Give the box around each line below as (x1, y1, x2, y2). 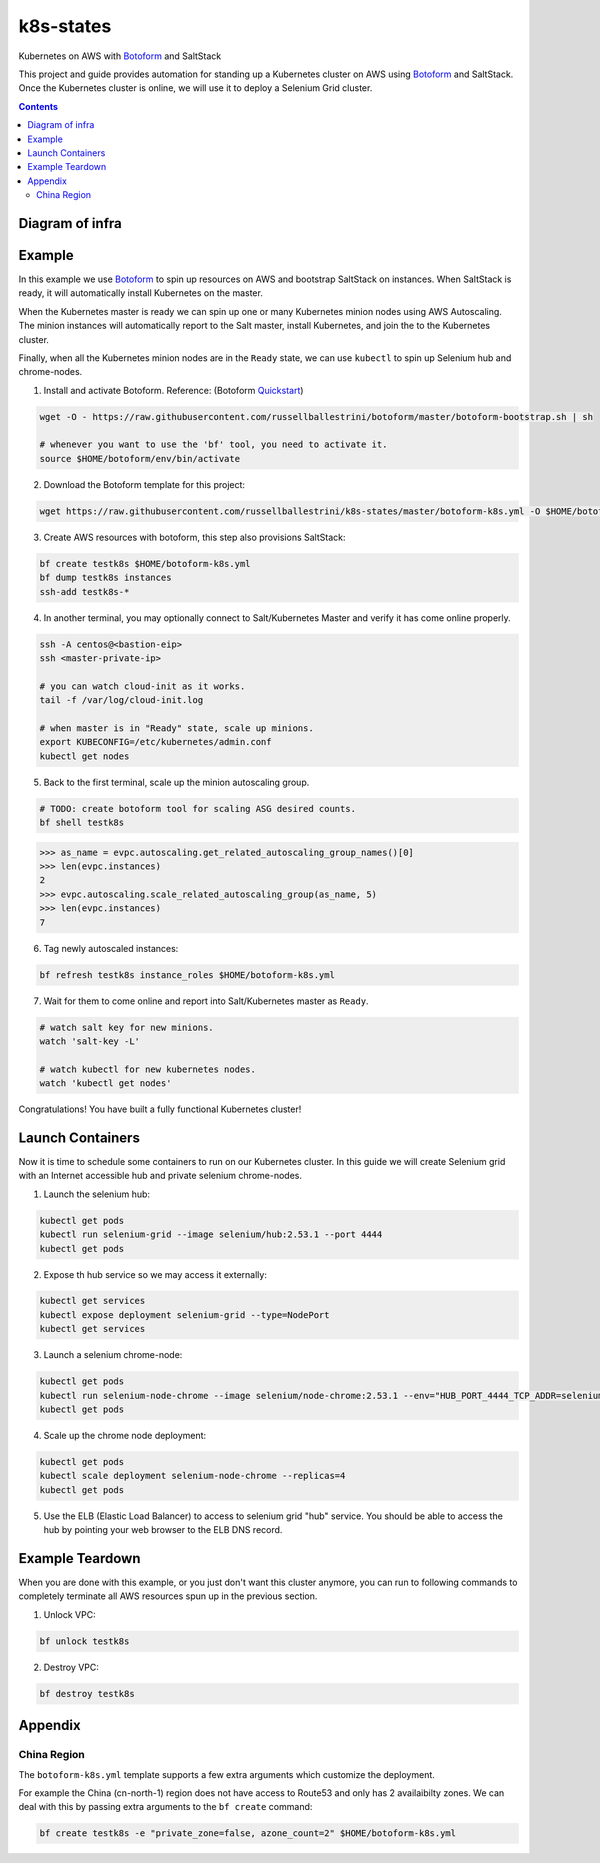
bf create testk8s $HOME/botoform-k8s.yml (39, 558, 251, 569)
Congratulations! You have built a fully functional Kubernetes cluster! (18, 1103, 302, 1115)
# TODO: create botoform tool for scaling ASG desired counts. (39, 803, 357, 814)
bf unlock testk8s (39, 1635, 130, 1647)
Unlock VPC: (43, 1608, 96, 1620)
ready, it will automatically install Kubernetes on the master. (18, 287, 264, 299)
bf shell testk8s (39, 817, 125, 829)
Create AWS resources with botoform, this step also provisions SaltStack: (43, 531, 346, 543)
